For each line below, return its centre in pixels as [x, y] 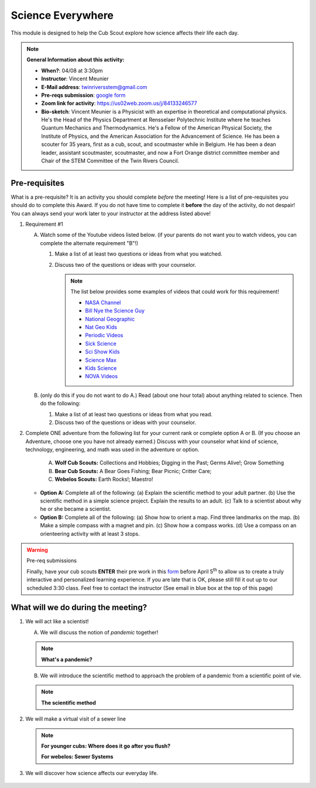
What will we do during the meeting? [79, 608]
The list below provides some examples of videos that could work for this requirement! [175, 292]
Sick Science [101, 344]
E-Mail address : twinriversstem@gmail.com [94, 87]
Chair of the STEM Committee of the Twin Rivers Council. [110, 161]
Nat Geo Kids [101, 327]
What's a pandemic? [67, 659]
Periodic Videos [104, 335]
